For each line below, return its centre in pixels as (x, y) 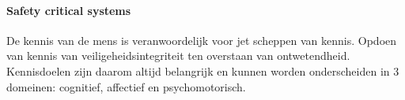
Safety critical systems (69, 10)
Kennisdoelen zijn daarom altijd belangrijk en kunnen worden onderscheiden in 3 (203, 70)
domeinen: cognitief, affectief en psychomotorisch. (126, 86)
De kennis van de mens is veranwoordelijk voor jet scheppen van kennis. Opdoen (202, 40)
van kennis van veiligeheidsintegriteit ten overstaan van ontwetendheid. (178, 56)
